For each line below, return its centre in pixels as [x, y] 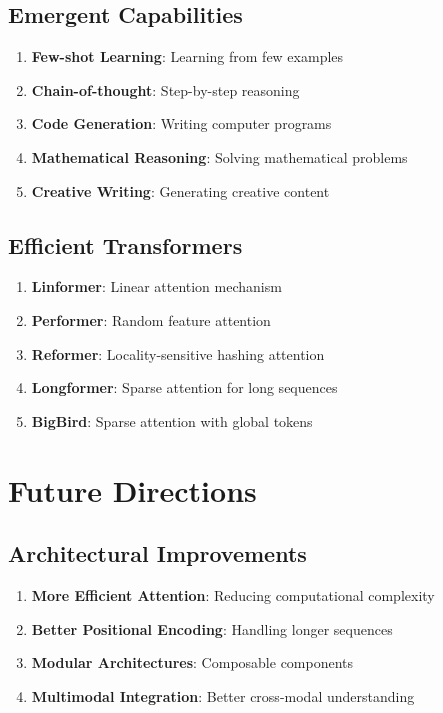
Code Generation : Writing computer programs [181, 123]
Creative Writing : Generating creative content [180, 190]
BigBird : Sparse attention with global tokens [172, 420]
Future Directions [132, 489]
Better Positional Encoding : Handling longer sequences [212, 628]
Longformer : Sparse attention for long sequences [184, 387]
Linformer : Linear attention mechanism [156, 286]
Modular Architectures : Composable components [192, 662]
